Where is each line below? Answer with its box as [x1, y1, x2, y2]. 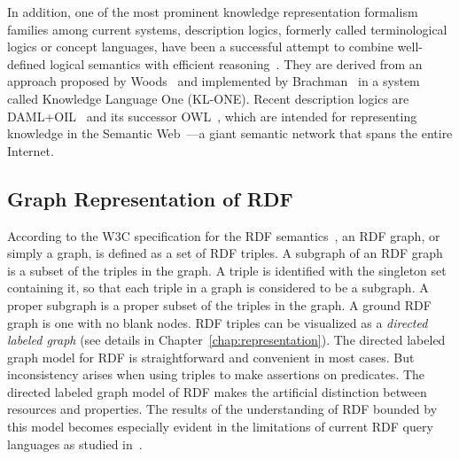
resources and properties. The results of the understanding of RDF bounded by [7, 400, 438, 418]
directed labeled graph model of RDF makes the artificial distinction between [7, 382, 427, 401]
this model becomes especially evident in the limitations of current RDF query [7, 417, 433, 436]
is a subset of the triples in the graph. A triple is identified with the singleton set [7, 261, 447, 279]
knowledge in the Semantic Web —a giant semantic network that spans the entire [7, 124, 453, 143]
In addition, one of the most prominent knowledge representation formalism [7, 3, 418, 20]
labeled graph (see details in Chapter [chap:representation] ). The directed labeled [7, 331, 446, 349]
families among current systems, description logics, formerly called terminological [7, 19, 447, 38]
